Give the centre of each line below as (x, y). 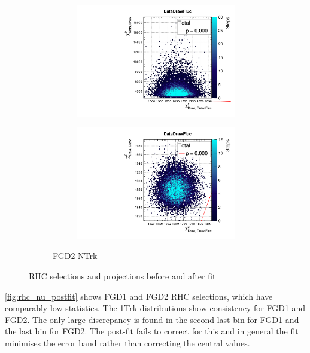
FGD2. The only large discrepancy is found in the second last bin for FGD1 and (152, 319)
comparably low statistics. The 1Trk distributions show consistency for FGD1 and (155, 308)
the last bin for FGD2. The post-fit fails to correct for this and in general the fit (152, 331)
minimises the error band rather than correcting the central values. (127, 343)
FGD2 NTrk (75, 256)
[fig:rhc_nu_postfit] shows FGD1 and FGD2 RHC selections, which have (139, 296)
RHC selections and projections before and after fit (122, 276)
